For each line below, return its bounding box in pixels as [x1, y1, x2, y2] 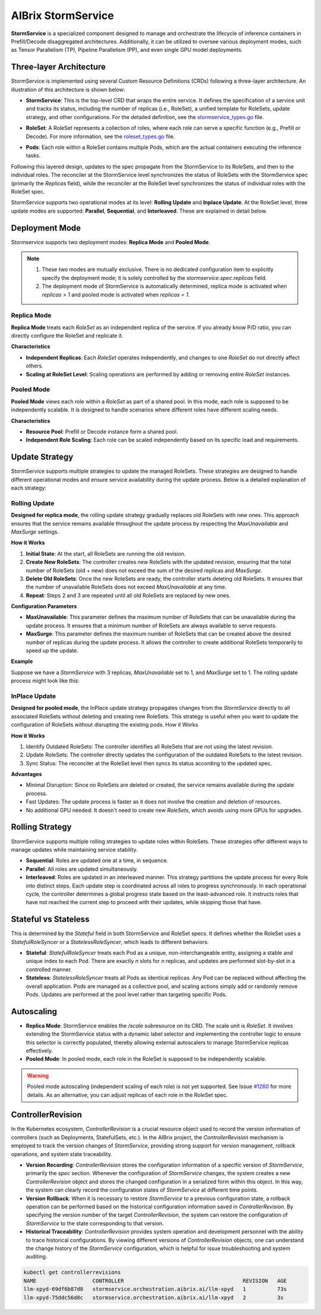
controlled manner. [26, 965, 73, 973]
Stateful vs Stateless [11, 914, 90, 924]
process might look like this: [11, 677, 80, 684]
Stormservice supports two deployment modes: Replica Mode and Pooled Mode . [11, 238, 210, 245]
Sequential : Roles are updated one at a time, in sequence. [26, 857, 169, 864]
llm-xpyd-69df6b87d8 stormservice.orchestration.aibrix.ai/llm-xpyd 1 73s [23, 1286, 287, 1292]
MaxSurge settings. [11, 528, 59, 535]
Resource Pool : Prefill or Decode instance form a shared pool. [26, 428, 178, 435]
